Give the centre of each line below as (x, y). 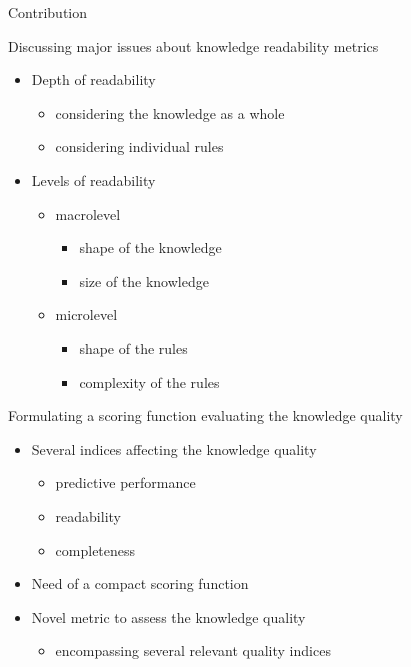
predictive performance (125, 482)
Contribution (48, 12)
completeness (95, 549)
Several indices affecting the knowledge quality (174, 448)
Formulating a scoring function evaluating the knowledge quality (205, 415)
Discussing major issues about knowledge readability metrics (193, 45)
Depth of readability (93, 79)
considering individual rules (139, 146)
